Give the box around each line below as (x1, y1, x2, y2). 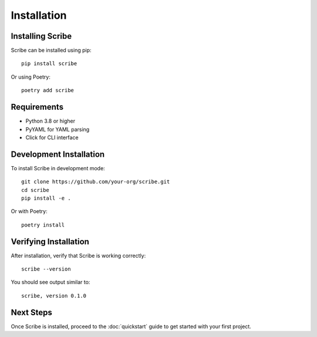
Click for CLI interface (25, 134, 79, 141)
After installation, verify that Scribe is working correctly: (11, 252, 146, 259)
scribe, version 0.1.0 (21, 292, 87, 299)
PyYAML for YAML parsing (25, 126, 90, 133)
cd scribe (21, 187, 49, 193)
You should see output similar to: (11, 279, 90, 286)
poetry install (21, 221, 65, 228)
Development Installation (11, 149, 105, 159)
